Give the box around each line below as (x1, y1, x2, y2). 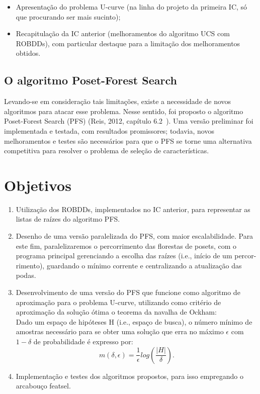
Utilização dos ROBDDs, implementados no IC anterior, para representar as (16, 204, 250, 214)
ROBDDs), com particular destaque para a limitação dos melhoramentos (16, 38, 240, 48)
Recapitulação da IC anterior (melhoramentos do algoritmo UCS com (16, 28, 230, 39)
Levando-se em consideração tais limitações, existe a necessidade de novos (4, 96, 231, 107)
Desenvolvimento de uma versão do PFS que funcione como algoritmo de (16, 287, 240, 298)
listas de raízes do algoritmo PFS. (16, 214, 120, 224)
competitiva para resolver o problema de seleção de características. (4, 145, 209, 156)
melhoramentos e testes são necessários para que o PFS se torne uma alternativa (4, 135, 252, 146)
